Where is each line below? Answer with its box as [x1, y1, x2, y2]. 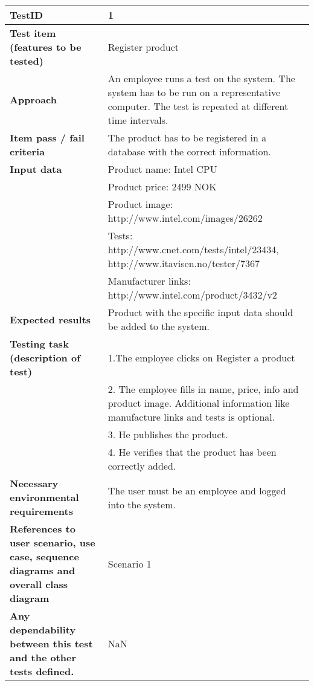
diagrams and [10, 563, 75, 577]
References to [10, 522, 75, 536]
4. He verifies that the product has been [107, 445, 277, 459]
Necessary [10, 476, 59, 490]
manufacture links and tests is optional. [107, 410, 275, 424]
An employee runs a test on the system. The [107, 71, 295, 85]
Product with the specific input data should [107, 305, 293, 319]
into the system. [107, 497, 176, 511]
